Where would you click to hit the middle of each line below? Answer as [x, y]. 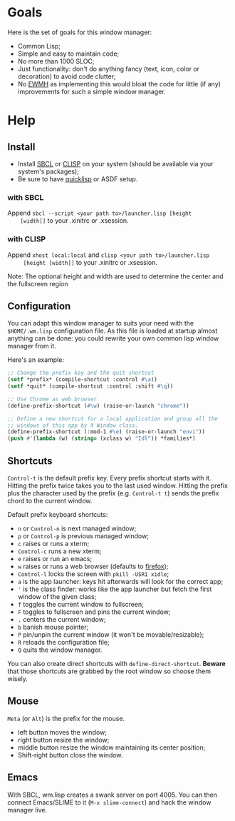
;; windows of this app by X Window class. [73, 425]
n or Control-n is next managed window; [77, 528]
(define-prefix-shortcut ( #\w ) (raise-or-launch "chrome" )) [99, 406]
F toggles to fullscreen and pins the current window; [94, 612]
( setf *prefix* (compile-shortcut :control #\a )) [83, 380]
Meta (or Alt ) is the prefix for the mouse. [66, 718]
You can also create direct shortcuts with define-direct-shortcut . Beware [116, 664]
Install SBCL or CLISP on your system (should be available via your [115, 163]
